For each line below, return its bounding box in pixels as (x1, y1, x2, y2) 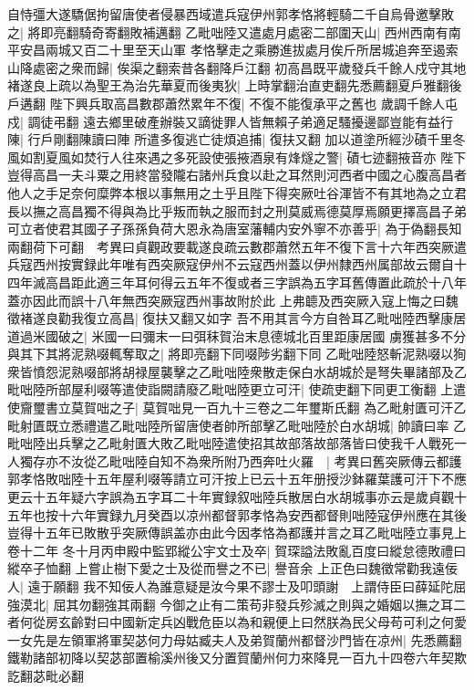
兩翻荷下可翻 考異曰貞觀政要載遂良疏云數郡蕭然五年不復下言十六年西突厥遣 (7, 236, 467, 256)
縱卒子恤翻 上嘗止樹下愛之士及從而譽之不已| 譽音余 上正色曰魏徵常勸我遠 (7, 559, 445, 578)
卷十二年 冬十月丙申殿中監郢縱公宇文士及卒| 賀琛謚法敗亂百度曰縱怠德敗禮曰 (7, 540, 467, 559)
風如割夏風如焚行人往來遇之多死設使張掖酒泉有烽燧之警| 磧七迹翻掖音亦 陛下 (7, 147, 467, 166)
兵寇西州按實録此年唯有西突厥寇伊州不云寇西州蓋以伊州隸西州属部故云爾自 (7, 255, 454, 274)
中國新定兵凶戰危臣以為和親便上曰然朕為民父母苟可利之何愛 (108, 612, 467, 632)
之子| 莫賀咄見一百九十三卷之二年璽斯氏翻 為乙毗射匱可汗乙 (108, 398, 467, 417)
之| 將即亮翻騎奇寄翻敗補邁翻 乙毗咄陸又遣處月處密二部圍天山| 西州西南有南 (7, 22, 461, 41)
